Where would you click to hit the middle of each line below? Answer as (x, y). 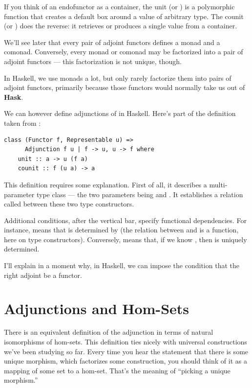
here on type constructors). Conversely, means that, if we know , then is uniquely (126, 239)
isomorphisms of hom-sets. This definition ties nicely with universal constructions (126, 341)
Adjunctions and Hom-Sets (97, 308)
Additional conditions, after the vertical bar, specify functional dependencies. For (125, 220)
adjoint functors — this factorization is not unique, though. (93, 61)
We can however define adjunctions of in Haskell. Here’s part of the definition (120, 113)
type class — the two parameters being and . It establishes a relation (140, 194)
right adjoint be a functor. (43, 275)
